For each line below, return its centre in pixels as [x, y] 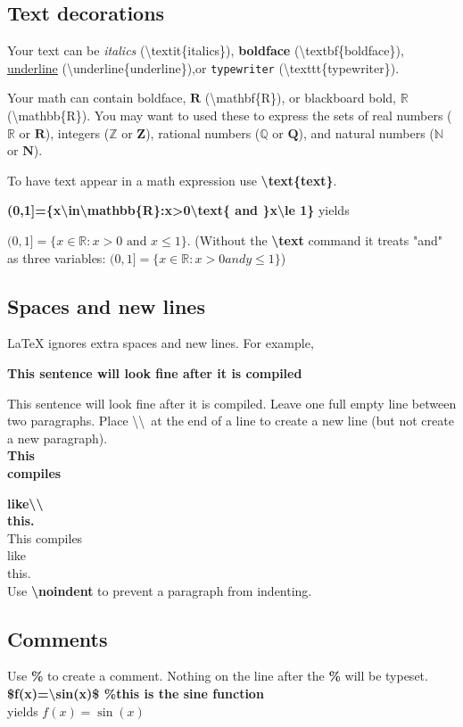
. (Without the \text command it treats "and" [314, 240]
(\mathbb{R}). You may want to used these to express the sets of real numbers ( [230, 116]
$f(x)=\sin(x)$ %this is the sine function [136, 693]
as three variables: [57, 257]
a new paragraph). [58, 438]
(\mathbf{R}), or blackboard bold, [300, 98]
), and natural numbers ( [366, 132]
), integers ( [77, 132]
